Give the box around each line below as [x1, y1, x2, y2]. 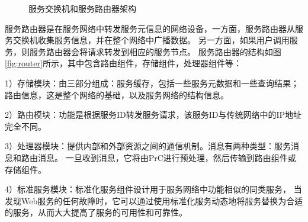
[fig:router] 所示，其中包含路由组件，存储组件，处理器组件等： [5, 57, 242, 69]
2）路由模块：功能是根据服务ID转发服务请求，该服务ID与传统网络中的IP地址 [5, 108, 302, 121]
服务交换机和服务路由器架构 [28, 2, 136, 14]
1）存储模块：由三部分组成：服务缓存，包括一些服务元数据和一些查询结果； [5, 76, 299, 89]
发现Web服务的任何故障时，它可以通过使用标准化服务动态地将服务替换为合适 [5, 194, 303, 207]
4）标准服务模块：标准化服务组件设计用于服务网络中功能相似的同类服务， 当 [5, 183, 302, 195]
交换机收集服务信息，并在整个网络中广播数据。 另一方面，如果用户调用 [12, 34, 290, 46]
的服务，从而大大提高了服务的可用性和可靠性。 [5, 206, 187, 218]
